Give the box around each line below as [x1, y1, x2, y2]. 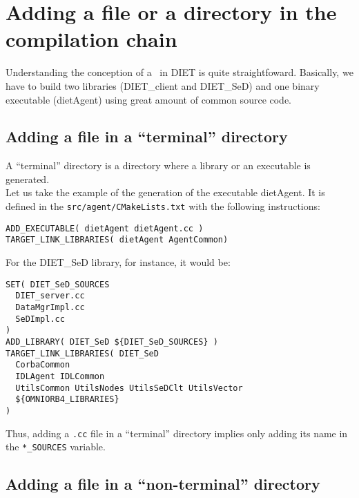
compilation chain [6, 25, 177, 53]
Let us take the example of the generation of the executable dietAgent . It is [6, 185, 325, 200]
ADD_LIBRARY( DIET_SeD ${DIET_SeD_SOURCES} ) [6, 336, 218, 347]
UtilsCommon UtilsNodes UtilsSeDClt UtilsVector [15, 383, 243, 393]
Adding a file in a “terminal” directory [6, 126, 288, 147]
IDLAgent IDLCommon [15, 371, 105, 381]
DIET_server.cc [15, 291, 85, 301]
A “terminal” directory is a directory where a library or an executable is [6, 158, 311, 173]
